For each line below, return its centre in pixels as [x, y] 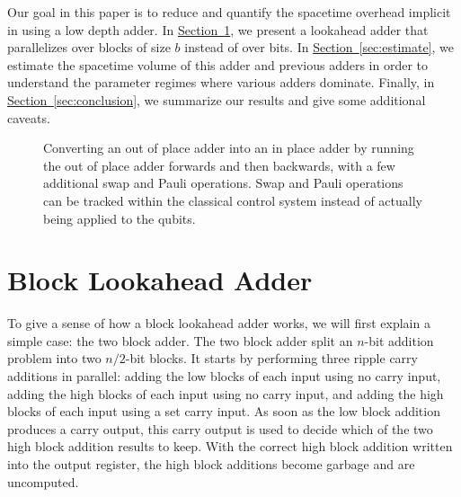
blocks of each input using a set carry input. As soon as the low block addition [224, 411]
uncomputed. [43, 481]
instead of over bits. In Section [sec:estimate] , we [319, 47]
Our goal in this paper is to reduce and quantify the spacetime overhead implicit [229, 12]
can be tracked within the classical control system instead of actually [233, 200]
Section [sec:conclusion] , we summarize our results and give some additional [217, 99]
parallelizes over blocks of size [89, 47]
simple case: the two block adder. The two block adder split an [180, 340]
